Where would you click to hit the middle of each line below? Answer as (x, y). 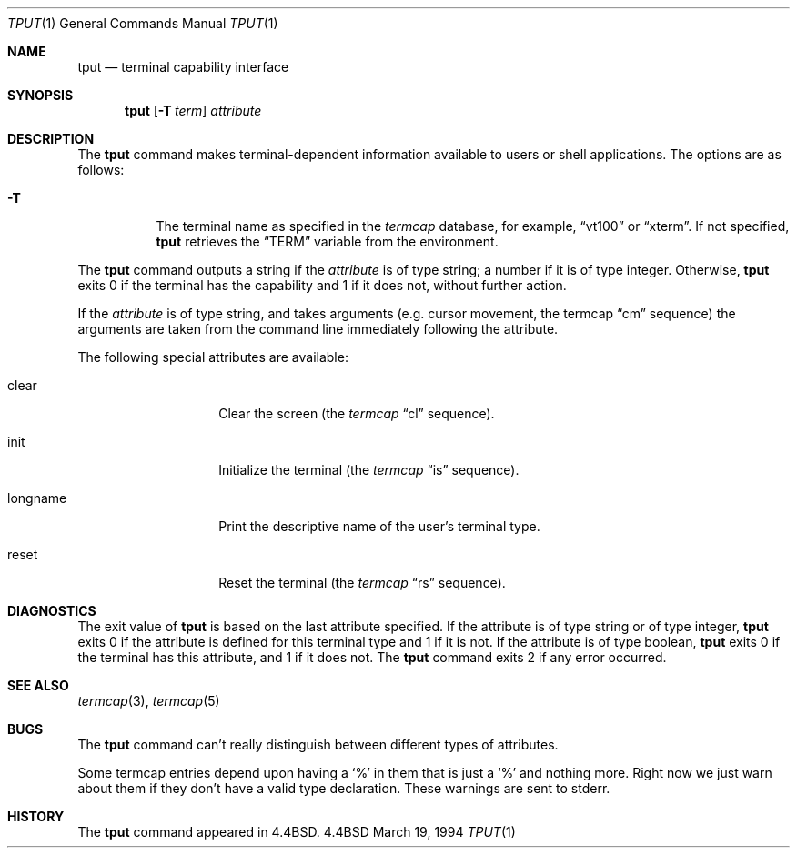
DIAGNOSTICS (52, 611)
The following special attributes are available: (213, 357)
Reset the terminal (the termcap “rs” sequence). (362, 583)
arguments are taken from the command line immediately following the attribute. (318, 329)
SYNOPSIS (40, 95)
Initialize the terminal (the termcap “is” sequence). (369, 470)
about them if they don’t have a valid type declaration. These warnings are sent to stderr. (344, 788)
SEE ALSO (38, 685)
